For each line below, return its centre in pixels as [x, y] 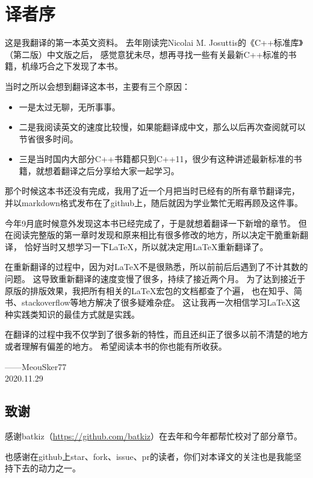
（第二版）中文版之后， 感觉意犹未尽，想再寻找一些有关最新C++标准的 [147, 54]
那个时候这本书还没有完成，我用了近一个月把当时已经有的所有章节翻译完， [152, 191]
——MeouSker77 [36, 366]
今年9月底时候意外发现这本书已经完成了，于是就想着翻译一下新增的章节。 [150, 223]
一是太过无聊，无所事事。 [70, 106]
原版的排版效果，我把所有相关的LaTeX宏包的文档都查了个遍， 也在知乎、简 [154, 290]
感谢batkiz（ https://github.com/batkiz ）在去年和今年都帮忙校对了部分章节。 [154, 436]
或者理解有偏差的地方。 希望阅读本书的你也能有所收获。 [116, 346]
